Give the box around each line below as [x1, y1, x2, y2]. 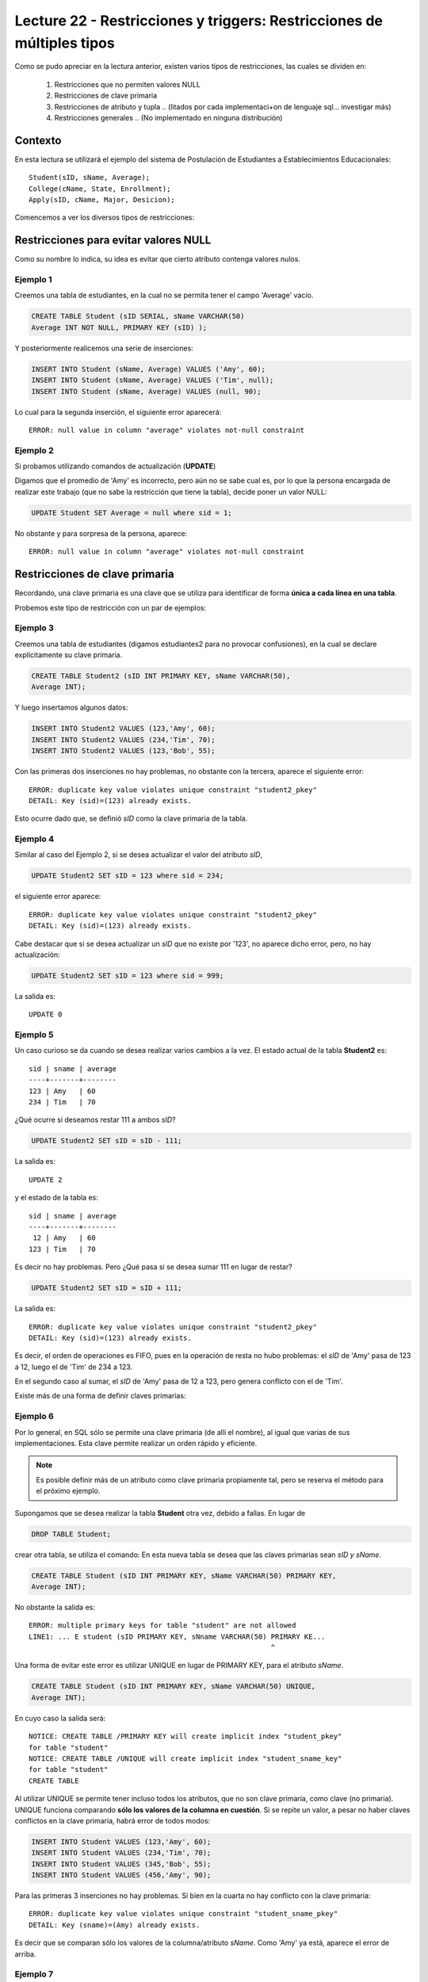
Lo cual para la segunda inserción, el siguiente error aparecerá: [14, 407, 222, 416]
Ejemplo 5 [14, 1029, 54, 1040]
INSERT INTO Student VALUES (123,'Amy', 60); [31, 1837, 212, 1846]
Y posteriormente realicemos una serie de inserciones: [14, 343, 193, 353]
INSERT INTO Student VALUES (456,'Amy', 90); [31, 1871, 212, 1880]
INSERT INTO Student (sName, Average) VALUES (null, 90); [31, 387, 262, 396]
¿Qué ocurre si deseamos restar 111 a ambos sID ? [14, 1115, 176, 1125]
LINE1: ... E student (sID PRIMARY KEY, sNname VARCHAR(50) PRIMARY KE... [29, 1632, 326, 1641]
